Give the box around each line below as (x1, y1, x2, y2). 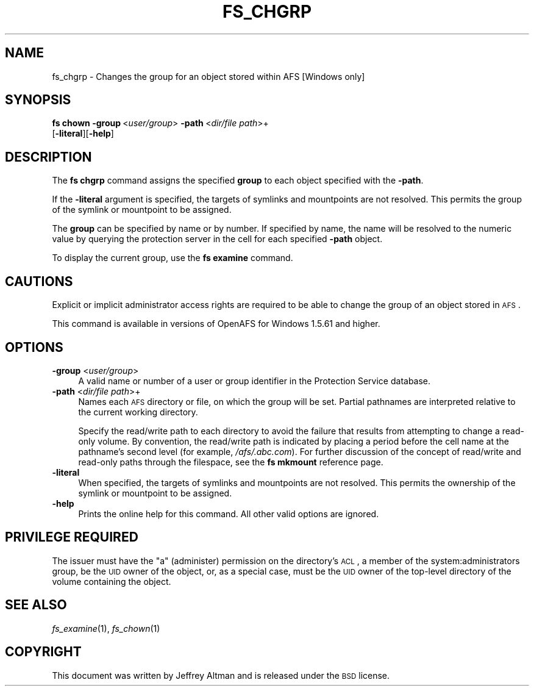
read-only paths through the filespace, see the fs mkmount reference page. (78, 456, 383, 467)
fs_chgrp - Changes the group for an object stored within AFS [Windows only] (52, 71, 365, 82)
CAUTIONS (5, 273, 73, 289)
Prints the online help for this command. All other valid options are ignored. (78, 508, 379, 519)
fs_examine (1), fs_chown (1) (52, 623, 160, 634)
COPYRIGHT (5, 644, 82, 660)
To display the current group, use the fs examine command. (52, 252, 293, 263)
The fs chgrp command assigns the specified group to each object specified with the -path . (52, 175, 424, 186)
